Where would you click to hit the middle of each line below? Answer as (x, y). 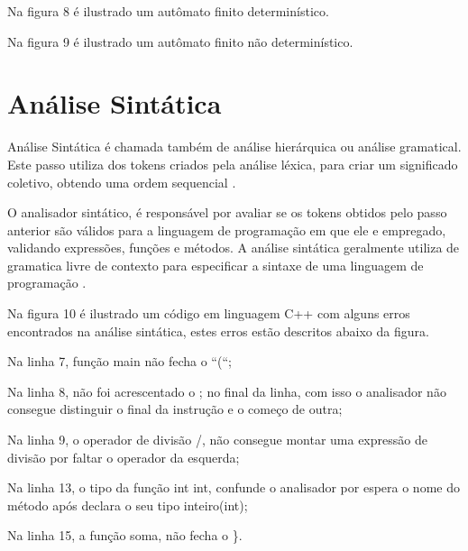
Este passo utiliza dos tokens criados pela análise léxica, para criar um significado (233, 164)
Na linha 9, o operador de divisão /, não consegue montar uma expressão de (217, 440)
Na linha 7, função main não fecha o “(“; (119, 361)
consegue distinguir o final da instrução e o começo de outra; (175, 409)
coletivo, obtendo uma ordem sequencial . (122, 182)
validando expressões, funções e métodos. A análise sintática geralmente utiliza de (234, 248)
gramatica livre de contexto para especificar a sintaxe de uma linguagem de (216, 265)
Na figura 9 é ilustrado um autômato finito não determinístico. (180, 41)
